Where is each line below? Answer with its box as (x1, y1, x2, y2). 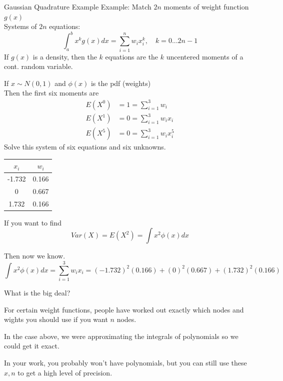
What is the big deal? (4, 287, 70, 298)
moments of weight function (163, 1, 249, 11)
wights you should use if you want (4, 314, 108, 324)
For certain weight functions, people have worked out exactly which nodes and (4, 304, 244, 314)
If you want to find (4, 217, 62, 227)
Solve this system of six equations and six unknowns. (4, 141, 166, 152)
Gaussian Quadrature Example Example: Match (4, 1, 151, 11)
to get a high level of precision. (17, 367, 112, 377)
